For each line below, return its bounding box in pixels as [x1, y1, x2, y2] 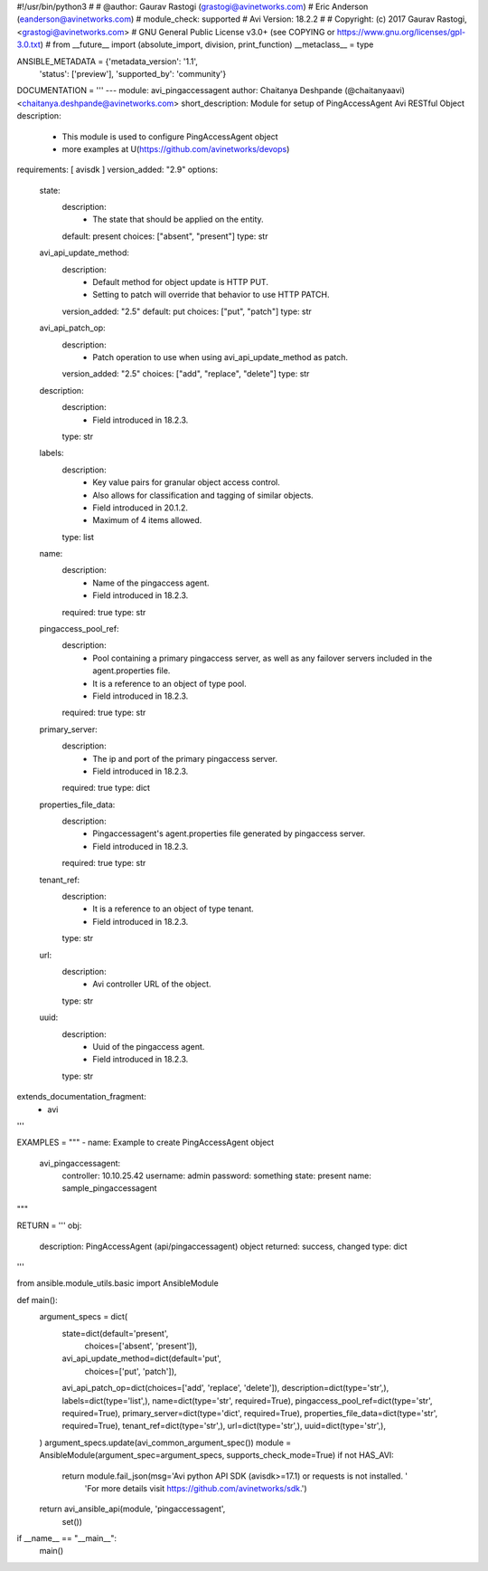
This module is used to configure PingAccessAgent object [61, 131, 279, 142]
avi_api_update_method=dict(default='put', [61, 1353, 221, 1364]
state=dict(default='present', [61, 1328, 169, 1338]
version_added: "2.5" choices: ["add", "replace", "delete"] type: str [61, 368, 310, 379]
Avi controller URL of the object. [92, 978, 211, 990]
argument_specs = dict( [39, 1311, 128, 1322]
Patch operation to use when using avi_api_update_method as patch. [92, 351, 348, 362]
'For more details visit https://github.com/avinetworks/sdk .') [84, 1482, 307, 1493]
